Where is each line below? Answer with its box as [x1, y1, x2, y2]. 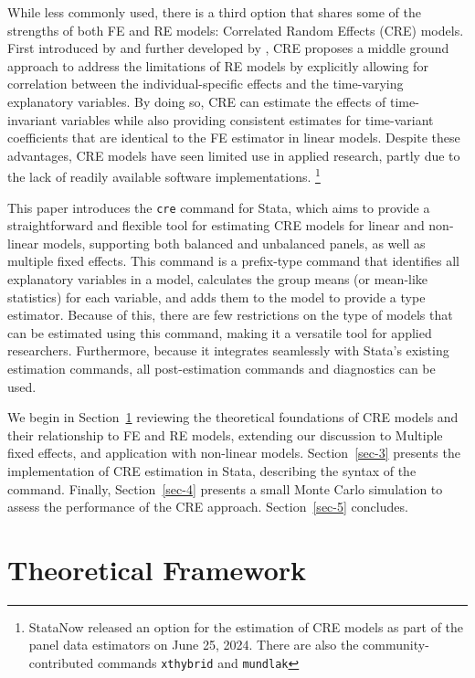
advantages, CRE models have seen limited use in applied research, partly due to [7, 145, 460, 164]
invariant [7, 110, 58, 129]
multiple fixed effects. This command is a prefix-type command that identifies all [7, 251, 459, 270]
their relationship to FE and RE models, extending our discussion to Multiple [7, 425, 443, 444]
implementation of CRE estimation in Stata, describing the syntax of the [7, 461, 417, 480]
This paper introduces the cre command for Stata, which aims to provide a [7, 197, 430, 217]
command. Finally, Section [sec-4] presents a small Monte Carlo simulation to [7, 479, 443, 498]
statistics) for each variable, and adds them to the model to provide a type [7, 287, 426, 306]
